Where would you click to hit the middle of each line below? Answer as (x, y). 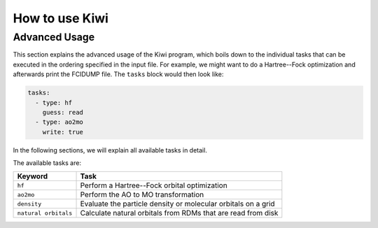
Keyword (33, 176)
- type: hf (54, 102)
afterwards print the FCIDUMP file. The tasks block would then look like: (118, 74)
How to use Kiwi (61, 18)
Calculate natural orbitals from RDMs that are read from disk (179, 213)
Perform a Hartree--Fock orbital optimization (154, 185)
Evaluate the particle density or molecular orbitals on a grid (178, 204)
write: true (63, 132)
